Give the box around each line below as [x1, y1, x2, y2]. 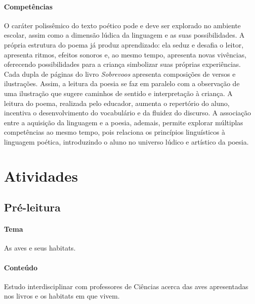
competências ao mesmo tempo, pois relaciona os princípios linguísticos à [4, 127, 225, 137]
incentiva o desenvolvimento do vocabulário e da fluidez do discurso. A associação [4, 107, 251, 118]
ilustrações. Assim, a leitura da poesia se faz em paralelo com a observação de [4, 78, 240, 89]
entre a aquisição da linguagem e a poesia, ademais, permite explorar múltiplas [4, 117, 243, 127]
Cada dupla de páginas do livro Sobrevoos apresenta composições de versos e [4, 68, 236, 79]
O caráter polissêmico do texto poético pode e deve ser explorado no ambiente [4, 20, 241, 30]
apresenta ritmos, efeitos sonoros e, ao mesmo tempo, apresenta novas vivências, [4, 49, 247, 59]
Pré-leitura [4, 200, 61, 215]
